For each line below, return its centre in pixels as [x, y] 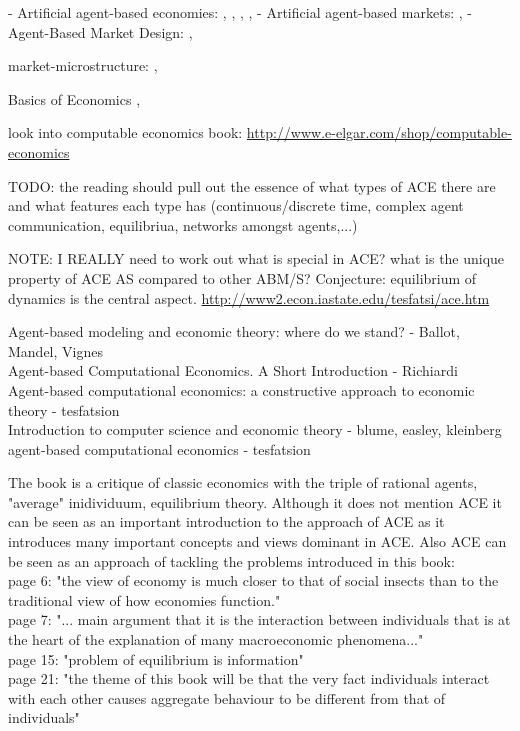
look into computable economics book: [125, 132]
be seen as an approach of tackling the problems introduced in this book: [231, 560]
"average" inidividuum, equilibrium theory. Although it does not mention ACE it [255, 501]
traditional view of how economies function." [144, 599]
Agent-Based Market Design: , [100, 31]
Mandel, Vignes [55, 350]
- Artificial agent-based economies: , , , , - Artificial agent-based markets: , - [240, 12]
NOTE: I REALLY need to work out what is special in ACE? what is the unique [256, 258]
